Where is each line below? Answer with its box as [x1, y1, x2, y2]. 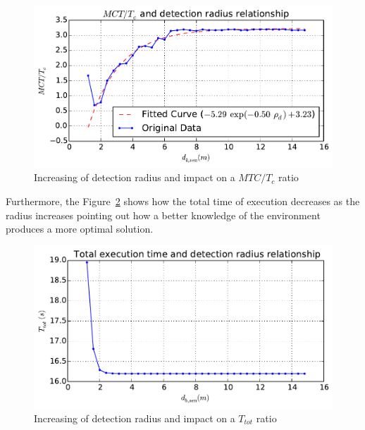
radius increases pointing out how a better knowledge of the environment [6, 207, 321, 222]
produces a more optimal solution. [6, 221, 154, 236]
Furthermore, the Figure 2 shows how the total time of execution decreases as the [6, 193, 360, 208]
